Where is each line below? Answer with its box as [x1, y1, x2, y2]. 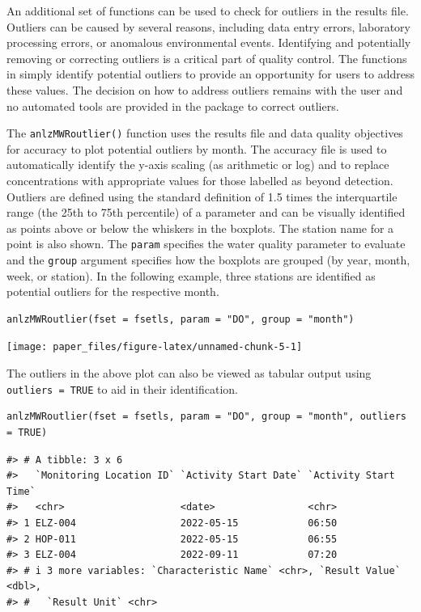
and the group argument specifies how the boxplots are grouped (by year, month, [6, 251, 410, 268]
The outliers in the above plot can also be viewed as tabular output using [6, 365, 372, 382]
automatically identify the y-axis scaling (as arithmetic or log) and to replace [6, 156, 389, 173]
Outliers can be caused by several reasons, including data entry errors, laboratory [6, 18, 410, 35]
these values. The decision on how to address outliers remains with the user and [6, 81, 403, 98]
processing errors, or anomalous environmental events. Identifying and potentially [6, 34, 411, 51]
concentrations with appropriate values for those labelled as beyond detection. [6, 172, 393, 188]
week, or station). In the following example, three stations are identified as [6, 267, 376, 284]
